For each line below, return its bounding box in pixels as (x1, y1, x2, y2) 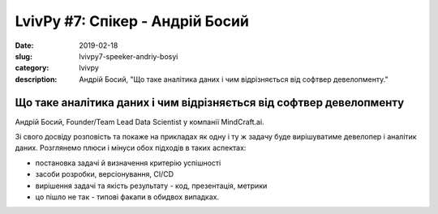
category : (15, 63, 49, 73)
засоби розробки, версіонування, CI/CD (35, 169, 174, 179)
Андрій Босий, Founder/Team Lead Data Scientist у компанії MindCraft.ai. (15, 117, 264, 126)
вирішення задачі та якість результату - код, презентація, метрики (35, 181, 268, 190)
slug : (15, 51, 32, 61)
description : (15, 74, 58, 84)
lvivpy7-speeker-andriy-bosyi (79, 51, 178, 61)
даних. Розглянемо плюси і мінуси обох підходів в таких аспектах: (15, 143, 247, 153)
